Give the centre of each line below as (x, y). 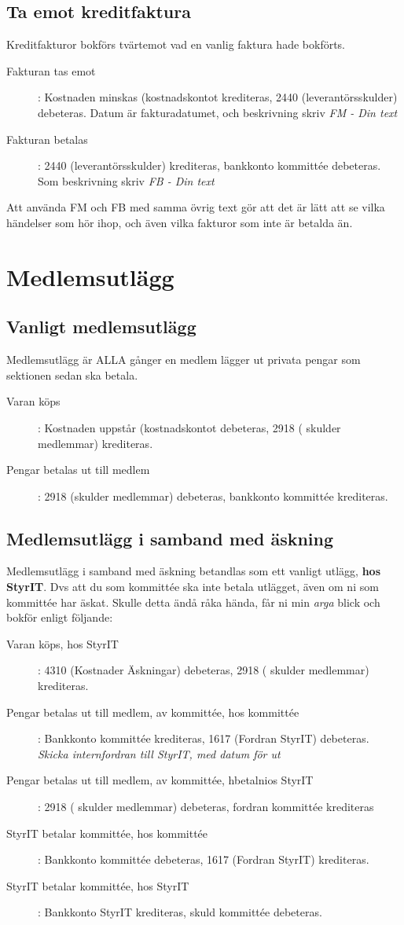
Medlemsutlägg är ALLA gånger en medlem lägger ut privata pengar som (184, 360)
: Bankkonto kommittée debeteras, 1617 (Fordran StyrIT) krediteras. (204, 859)
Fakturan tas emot (51, 70)
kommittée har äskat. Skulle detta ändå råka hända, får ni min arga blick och (193, 602)
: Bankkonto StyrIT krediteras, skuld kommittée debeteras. (180, 912)
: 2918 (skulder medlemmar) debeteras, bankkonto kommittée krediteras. (213, 496)
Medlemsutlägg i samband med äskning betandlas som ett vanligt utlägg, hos (194, 571)
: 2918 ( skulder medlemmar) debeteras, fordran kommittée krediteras (206, 807)
